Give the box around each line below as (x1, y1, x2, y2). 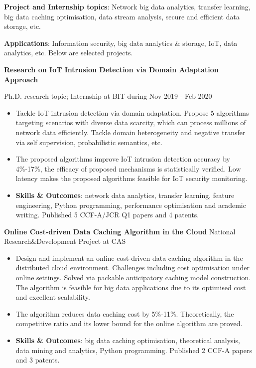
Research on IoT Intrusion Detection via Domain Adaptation (4, 64, 219, 74)
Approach (4, 74, 38, 84)
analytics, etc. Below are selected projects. (4, 47, 133, 58)
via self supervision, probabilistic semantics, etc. (15, 137, 162, 147)
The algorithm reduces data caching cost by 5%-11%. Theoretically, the (15, 308, 234, 319)
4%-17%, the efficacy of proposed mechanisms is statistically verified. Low (15, 163, 241, 174)
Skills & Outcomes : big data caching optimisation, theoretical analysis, (15, 335, 240, 346)
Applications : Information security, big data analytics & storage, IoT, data (4, 37, 238, 48)
